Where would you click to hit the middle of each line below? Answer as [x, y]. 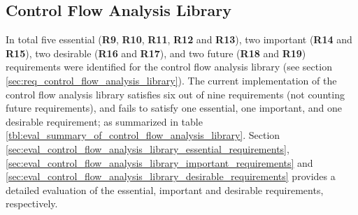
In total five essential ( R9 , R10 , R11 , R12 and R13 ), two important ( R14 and [179, 39]
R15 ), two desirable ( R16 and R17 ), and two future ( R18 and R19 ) [156, 53]
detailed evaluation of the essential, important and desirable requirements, [165, 190]
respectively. [32, 203]
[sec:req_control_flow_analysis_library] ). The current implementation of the [171, 80]
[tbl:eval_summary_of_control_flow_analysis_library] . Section [143, 135]
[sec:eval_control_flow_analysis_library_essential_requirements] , [148, 148]
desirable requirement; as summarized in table [104, 121]
